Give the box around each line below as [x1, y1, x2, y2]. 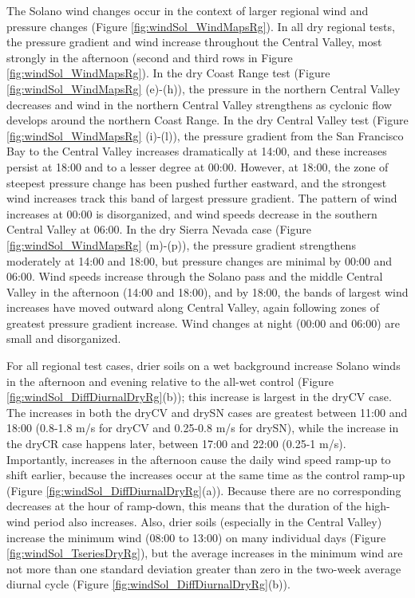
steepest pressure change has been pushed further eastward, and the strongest [6, 174, 387, 191]
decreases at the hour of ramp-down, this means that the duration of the [6, 498, 362, 514]
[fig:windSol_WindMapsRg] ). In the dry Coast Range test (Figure [6, 65, 330, 81]
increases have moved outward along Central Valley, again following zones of [6, 299, 379, 316]
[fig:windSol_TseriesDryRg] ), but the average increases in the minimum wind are [6, 545, 403, 561]
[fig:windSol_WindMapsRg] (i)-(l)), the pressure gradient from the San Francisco [6, 127, 404, 144]
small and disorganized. [6, 330, 121, 347]
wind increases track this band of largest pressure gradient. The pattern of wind [6, 190, 397, 207]
